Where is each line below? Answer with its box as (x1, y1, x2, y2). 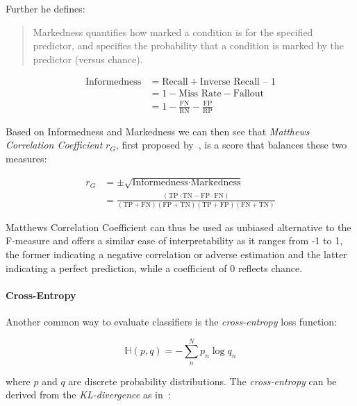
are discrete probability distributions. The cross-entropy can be (68, 373, 337, 388)
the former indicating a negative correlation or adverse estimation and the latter (6, 247, 347, 262)
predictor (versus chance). (33, 51, 143, 66)
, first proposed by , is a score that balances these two (115, 137, 347, 152)
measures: (6, 151, 47, 165)
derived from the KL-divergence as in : (6, 387, 171, 402)
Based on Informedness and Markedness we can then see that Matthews (6, 124, 310, 138)
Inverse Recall (199, 77, 260, 87)
